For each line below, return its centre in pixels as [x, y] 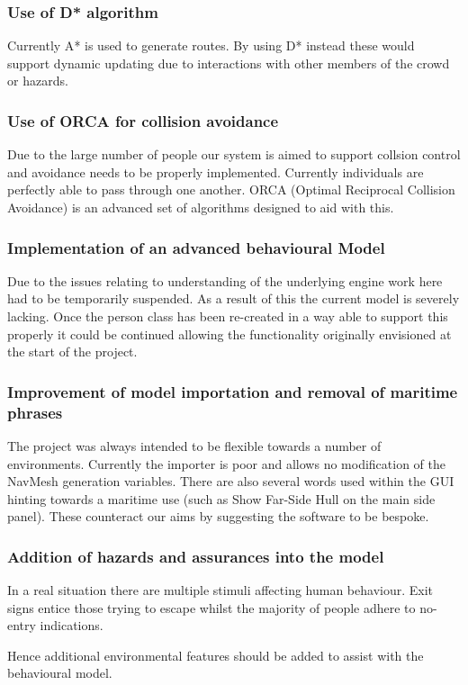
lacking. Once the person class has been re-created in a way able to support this [228, 316]
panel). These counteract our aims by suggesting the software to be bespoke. [218, 516]
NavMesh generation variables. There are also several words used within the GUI [231, 481]
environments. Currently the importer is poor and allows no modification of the [227, 463]
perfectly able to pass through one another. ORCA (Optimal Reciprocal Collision [231, 189]
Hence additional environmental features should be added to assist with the [216, 655]
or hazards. [38, 81]
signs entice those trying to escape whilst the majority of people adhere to [211, 607]
